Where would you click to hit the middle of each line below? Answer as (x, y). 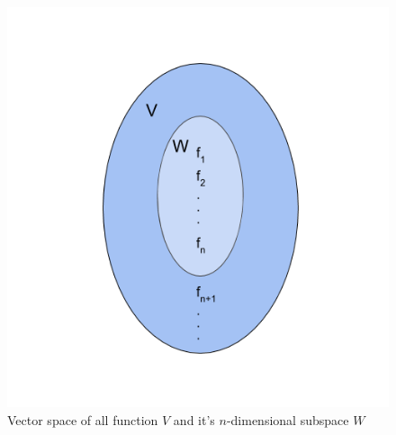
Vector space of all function (83, 419)
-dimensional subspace (288, 419)
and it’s (194, 419)
